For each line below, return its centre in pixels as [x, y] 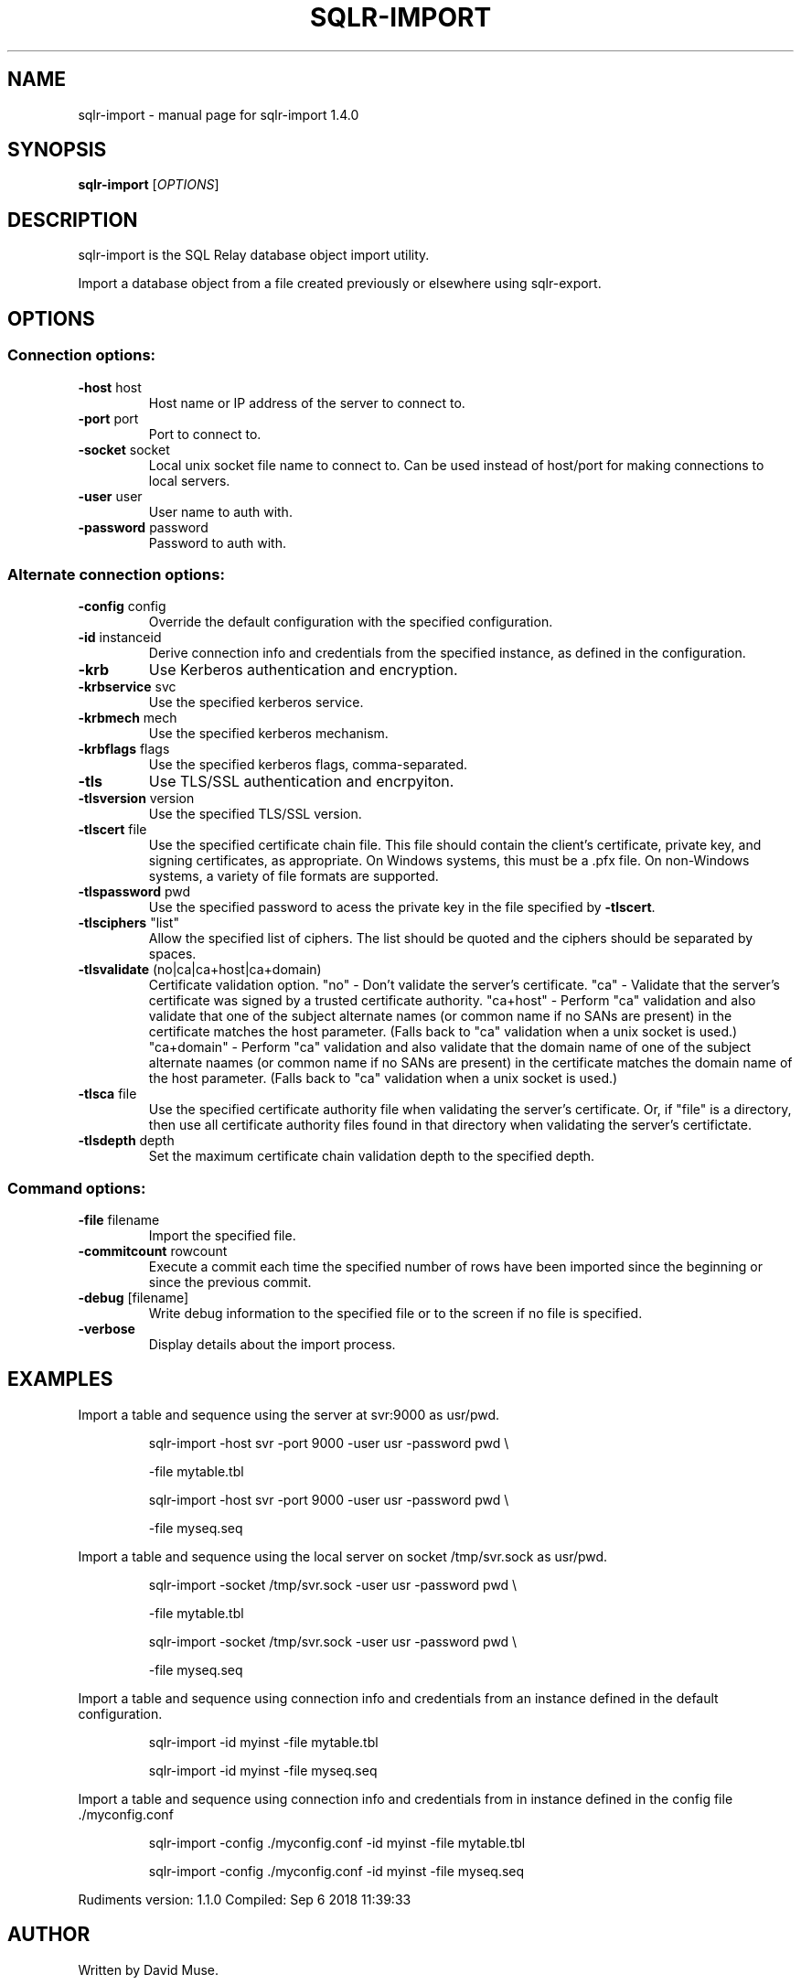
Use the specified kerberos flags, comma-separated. [308, 765]
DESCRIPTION [73, 220]
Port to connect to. [205, 434]
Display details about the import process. [272, 1344]
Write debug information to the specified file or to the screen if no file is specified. [395, 1313]
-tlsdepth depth [126, 1141]
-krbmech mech [128, 718]
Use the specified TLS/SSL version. [255, 814]
